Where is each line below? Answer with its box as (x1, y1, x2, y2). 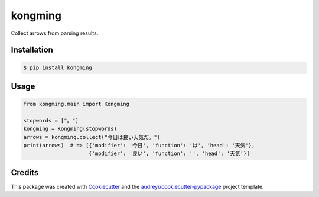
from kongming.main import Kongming (23, 101, 130, 108)
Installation (11, 45, 53, 55)
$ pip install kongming (23, 64, 93, 71)
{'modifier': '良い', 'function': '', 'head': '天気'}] (89, 150, 250, 157)
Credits (11, 167, 39, 177)
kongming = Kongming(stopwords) (23, 125, 118, 133)
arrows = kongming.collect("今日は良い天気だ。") (23, 134, 161, 140)
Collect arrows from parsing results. (11, 30, 99, 37)
